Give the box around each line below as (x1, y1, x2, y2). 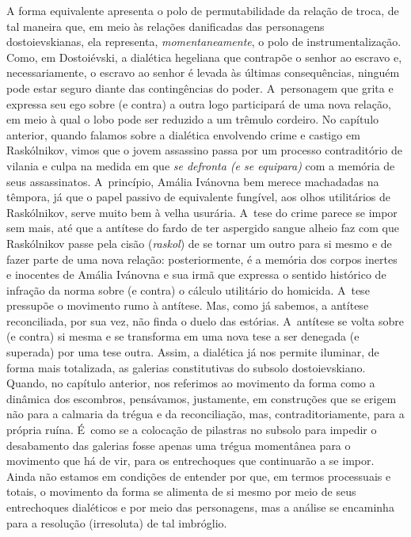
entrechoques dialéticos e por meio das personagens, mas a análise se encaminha (6, 499, 394, 515)
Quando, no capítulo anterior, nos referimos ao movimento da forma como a (6, 375, 375, 391)
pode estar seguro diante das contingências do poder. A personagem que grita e (6, 79, 394, 96)
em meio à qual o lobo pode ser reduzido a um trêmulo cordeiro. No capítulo (6, 111, 379, 128)
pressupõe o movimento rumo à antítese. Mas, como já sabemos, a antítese (6, 297, 369, 314)
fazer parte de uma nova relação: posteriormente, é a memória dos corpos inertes (6, 250, 398, 267)
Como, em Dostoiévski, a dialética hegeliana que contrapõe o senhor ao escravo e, (6, 48, 402, 65)
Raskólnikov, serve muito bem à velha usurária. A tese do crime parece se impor (6, 204, 398, 220)
